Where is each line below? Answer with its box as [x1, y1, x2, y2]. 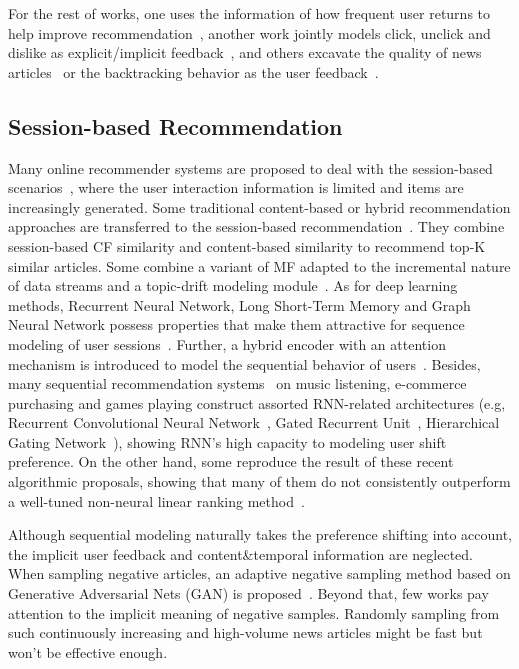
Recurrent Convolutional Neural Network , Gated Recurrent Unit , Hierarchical [8, 412, 500, 433]
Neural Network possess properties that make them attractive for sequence [8, 314, 465, 335]
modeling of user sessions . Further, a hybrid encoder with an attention [8, 333, 446, 354]
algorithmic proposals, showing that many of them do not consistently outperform [8, 471, 511, 492]
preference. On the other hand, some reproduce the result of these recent [8, 451, 454, 472]
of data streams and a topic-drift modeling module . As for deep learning [8, 275, 458, 296]
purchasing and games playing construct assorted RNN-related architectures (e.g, [8, 392, 506, 413]
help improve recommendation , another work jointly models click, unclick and [8, 22, 491, 43]
